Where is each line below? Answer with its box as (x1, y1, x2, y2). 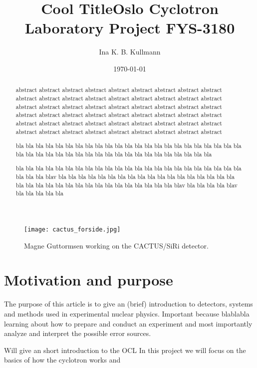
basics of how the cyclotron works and (4, 354, 121, 365)
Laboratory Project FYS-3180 (24, 17, 235, 38)
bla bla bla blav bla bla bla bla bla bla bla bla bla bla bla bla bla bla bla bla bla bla (15, 172, 235, 180)
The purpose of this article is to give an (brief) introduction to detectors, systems (4, 298, 253, 309)
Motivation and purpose (4, 269, 173, 290)
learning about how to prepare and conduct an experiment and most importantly (4, 318, 253, 328)
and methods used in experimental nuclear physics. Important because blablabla (4, 308, 250, 318)
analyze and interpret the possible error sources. (4, 328, 151, 338)
